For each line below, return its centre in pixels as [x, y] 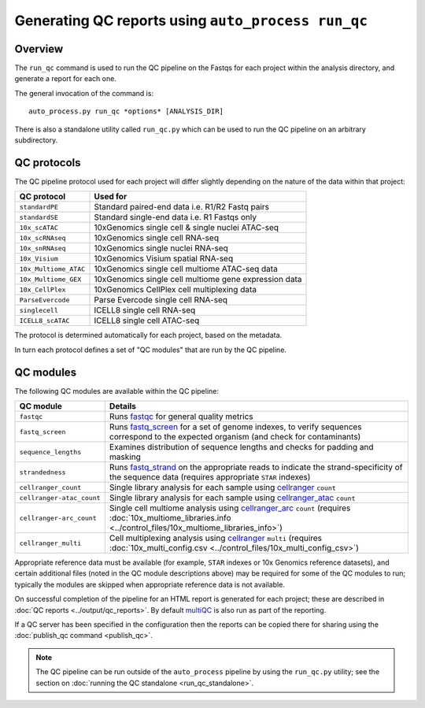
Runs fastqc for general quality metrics [181, 416]
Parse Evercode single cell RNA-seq [161, 300]
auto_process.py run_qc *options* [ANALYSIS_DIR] [126, 111]
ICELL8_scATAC [44, 320]
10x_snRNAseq [42, 248]
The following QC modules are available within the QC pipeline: [117, 391]
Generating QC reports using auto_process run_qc [191, 20]
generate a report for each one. [66, 79]
